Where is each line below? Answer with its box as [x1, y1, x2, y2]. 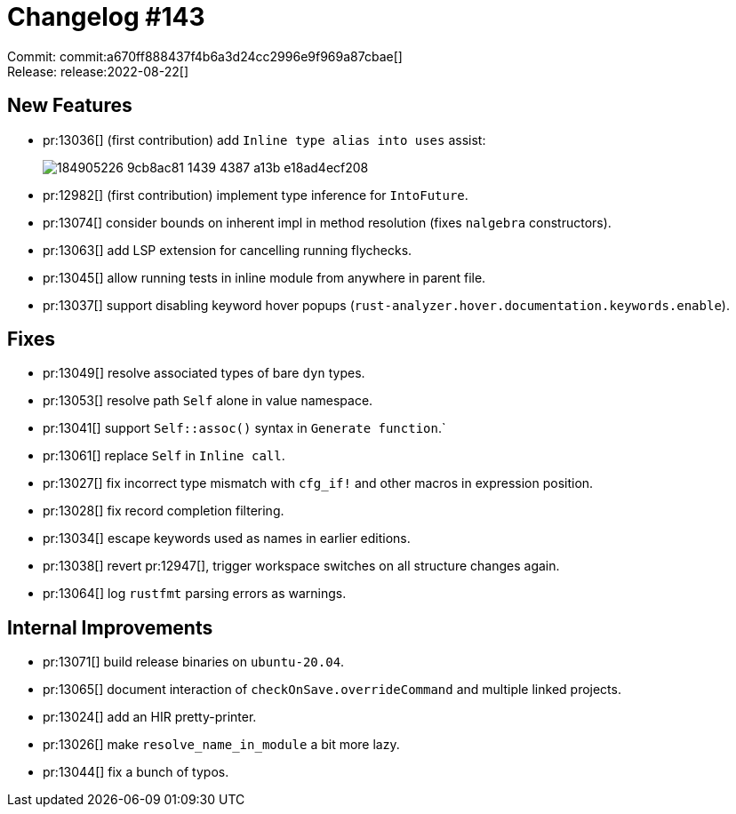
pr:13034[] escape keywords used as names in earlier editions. [43, 531, 411, 547]
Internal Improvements [7, 616, 213, 639]
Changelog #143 [7, 2, 205, 32]
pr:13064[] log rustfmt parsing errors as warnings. [43, 586, 347, 602]
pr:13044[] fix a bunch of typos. [43, 764, 229, 780]
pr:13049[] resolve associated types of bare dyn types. [43, 365, 365, 381]
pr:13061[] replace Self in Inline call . [43, 448, 285, 464]
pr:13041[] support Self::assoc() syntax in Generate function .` [43, 420, 446, 436]
